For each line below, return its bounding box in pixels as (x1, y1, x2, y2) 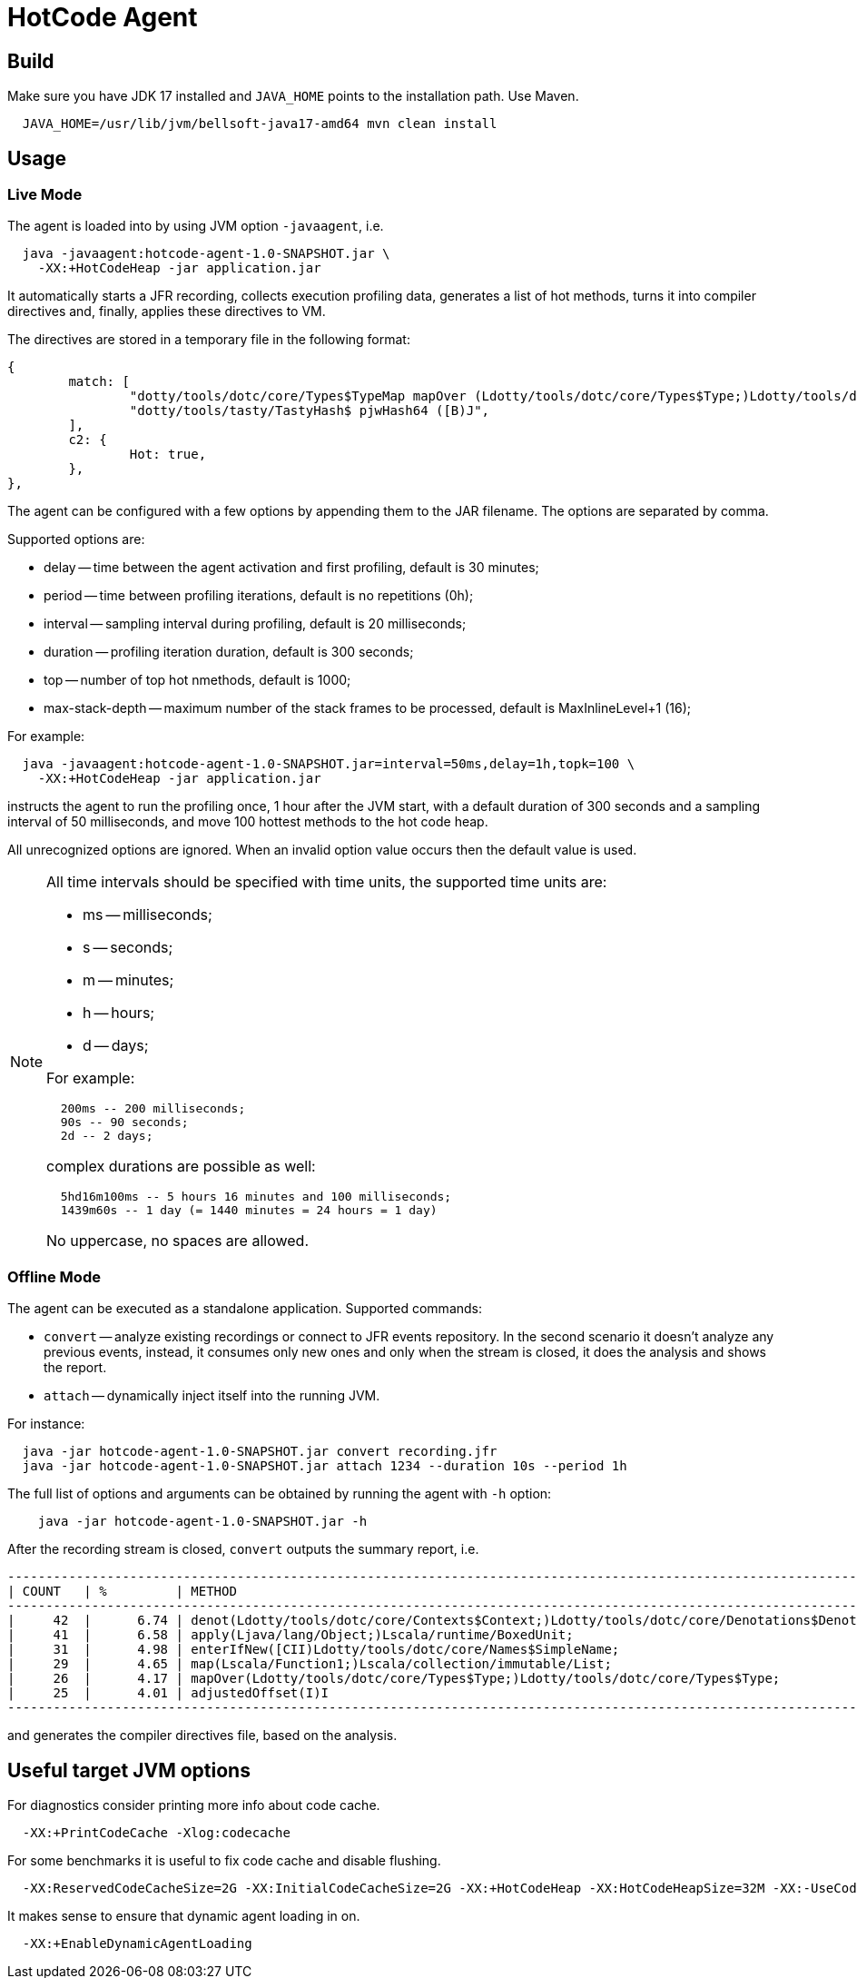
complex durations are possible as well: (46, 1157, 316, 1176)
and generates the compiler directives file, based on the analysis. (7, 1727, 398, 1744)
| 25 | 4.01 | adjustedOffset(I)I (7, 1686, 330, 1701)
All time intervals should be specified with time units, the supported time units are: (46, 873, 607, 892)
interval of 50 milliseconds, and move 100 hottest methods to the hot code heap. (7, 814, 488, 830)
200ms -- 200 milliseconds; (60, 1102, 246, 1116)
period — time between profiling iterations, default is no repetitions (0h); (44, 588, 474, 604)
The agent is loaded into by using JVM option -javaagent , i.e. (7, 218, 384, 234)
